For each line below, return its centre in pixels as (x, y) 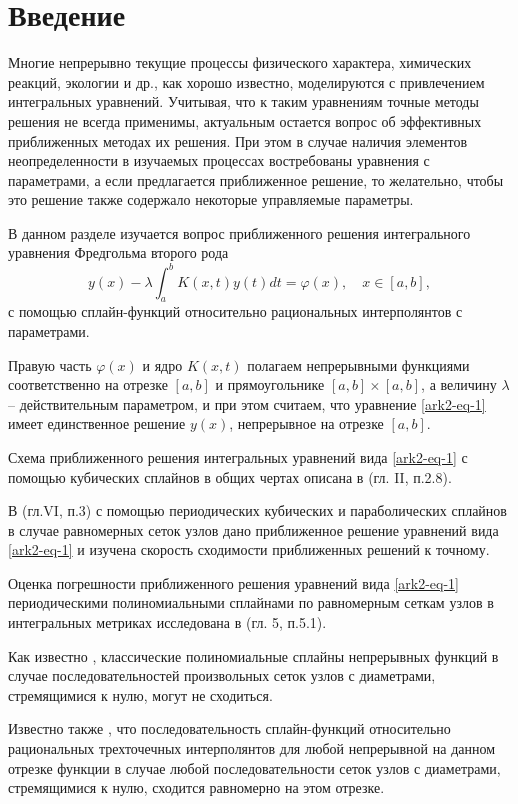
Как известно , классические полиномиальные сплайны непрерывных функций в (253, 655)
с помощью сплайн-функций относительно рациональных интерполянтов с (235, 311)
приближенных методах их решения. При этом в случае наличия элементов (238, 140)
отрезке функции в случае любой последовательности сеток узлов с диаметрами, (254, 767)
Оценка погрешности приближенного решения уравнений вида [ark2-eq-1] (233, 582)
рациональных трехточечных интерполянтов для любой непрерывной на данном (252, 748)
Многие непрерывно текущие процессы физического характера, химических (240, 62)
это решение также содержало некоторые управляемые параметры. (211, 199)
